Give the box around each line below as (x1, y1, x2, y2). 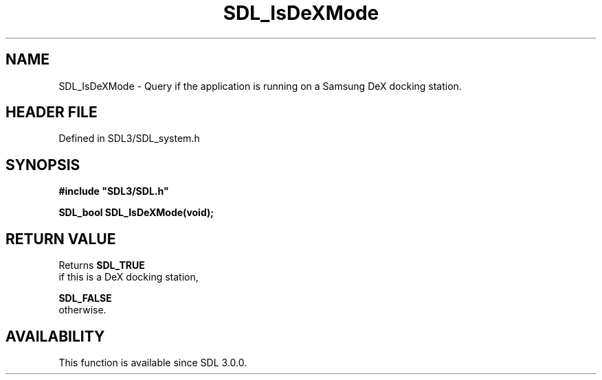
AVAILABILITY (5, 327, 105, 345)
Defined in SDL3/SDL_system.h (58, 132, 200, 145)
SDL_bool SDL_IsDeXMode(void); (58, 206, 214, 219)
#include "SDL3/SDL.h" (58, 185, 169, 198)
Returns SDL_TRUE (58, 259, 145, 272)
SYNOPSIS (5, 156, 80, 174)
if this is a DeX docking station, (58, 271, 199, 283)
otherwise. (58, 304, 107, 316)
